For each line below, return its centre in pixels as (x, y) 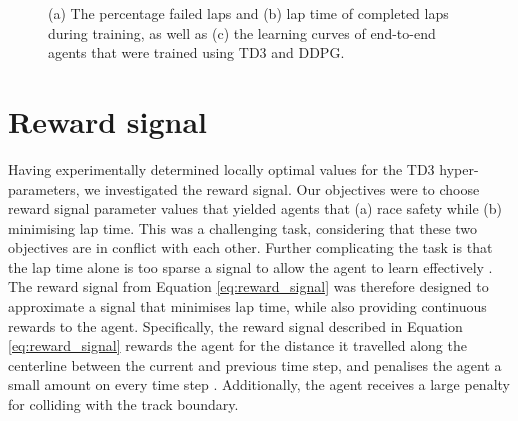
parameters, (44, 188)
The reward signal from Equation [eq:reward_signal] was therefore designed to (248, 286)
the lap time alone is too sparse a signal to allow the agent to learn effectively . (250, 266)
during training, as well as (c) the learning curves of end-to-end (242, 32)
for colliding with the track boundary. (123, 404)
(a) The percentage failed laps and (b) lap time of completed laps (248, 13)
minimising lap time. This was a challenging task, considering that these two (243, 227)
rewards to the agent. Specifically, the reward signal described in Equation (235, 325)
